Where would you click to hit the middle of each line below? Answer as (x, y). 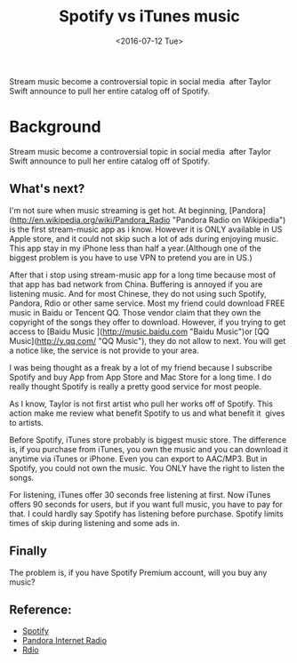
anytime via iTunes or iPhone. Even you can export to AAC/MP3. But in (138, 459)
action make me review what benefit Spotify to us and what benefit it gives (147, 413)
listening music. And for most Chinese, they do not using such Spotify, (138, 293)
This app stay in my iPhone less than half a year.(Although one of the (136, 248)
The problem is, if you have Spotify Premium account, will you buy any (138, 572)
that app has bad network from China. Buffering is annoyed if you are (136, 284)
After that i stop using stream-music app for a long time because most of (143, 275)
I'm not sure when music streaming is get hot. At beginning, (118, 210)
